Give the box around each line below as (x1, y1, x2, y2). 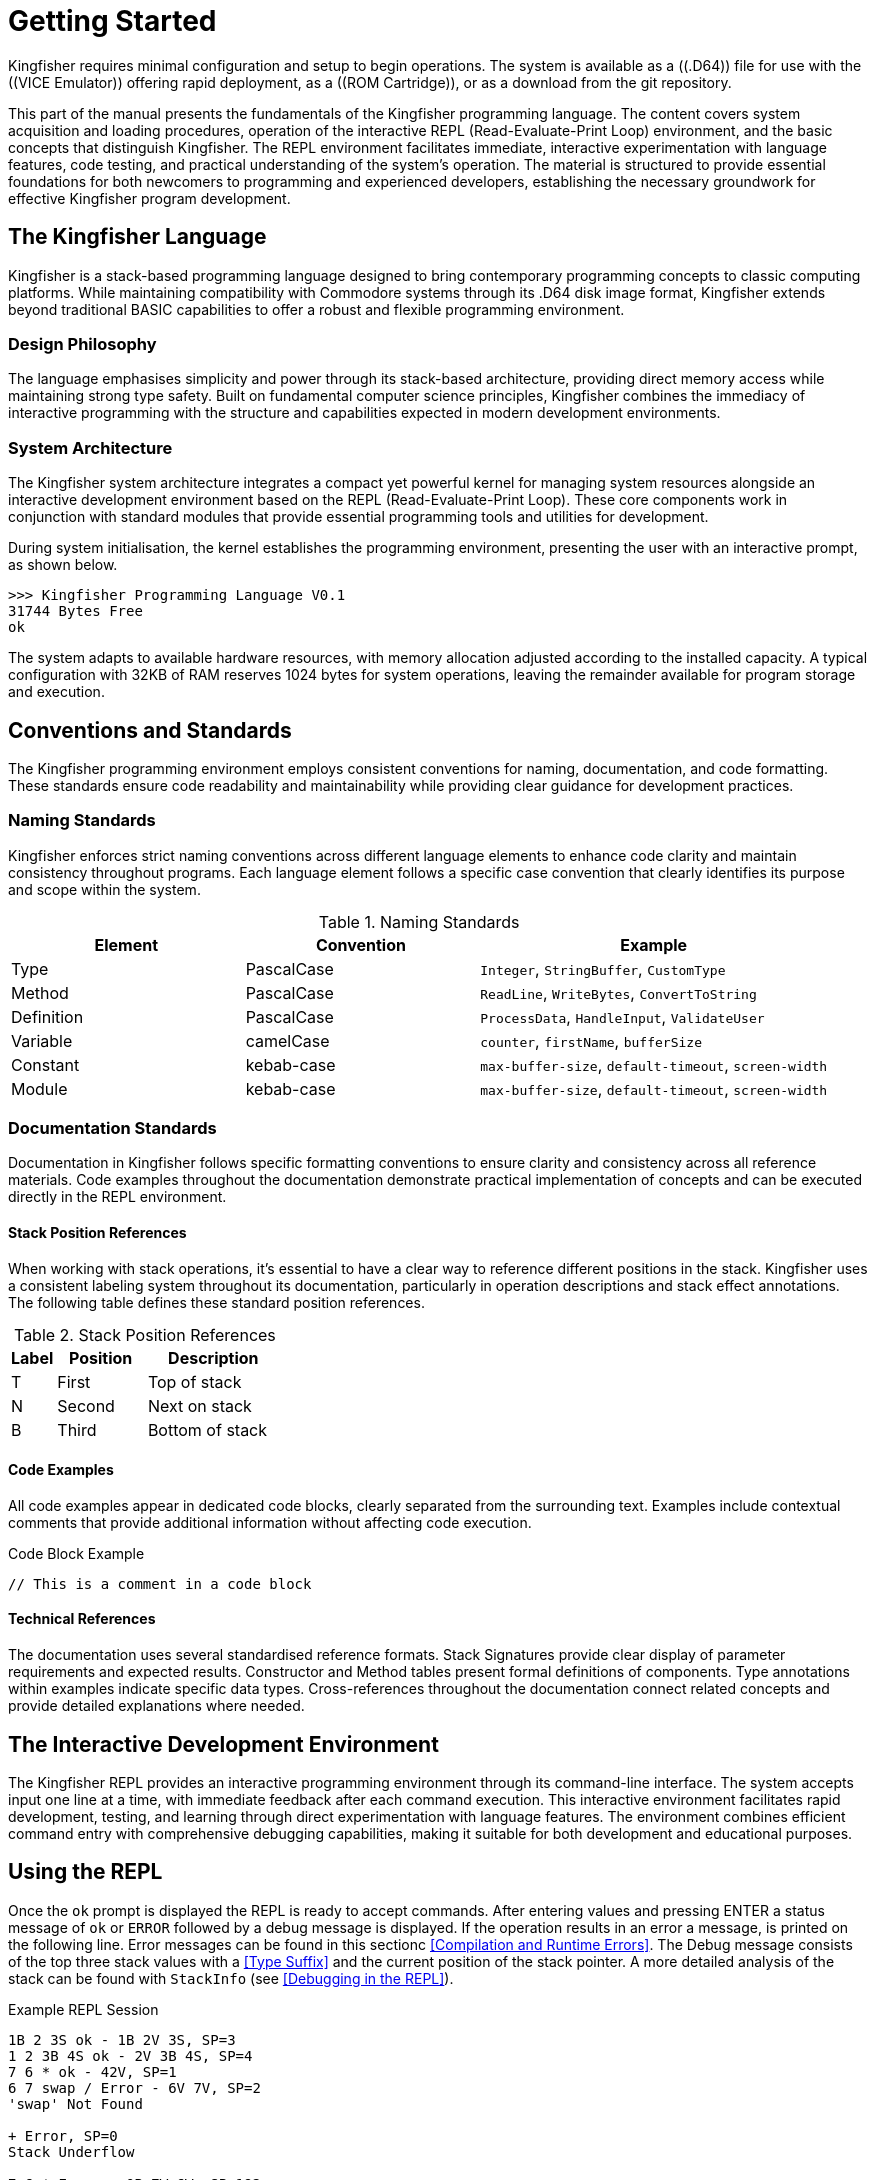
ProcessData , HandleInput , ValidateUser (480, 1006, 765, 1027)
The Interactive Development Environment (8, 1731, 439, 1757)
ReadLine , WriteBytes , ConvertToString (480, 982, 757, 1003)
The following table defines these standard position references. (8, 1293, 425, 1311)
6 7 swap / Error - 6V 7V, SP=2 (8, 2079, 261, 2096)
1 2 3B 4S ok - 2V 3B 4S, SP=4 (8, 2047, 253, 2064)
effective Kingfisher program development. (8, 189, 291, 207)
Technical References (8, 1610, 156, 1628)
